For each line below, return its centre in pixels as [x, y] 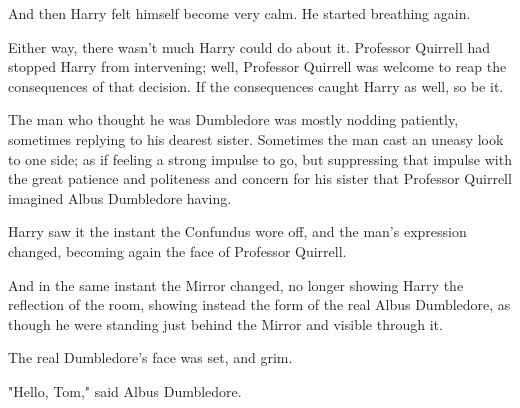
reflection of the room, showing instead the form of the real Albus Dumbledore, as [259, 304]
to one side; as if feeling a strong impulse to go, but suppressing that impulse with [260, 158]
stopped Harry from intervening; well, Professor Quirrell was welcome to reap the [257, 66]
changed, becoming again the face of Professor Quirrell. [177, 250]
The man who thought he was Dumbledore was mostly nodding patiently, [233, 119]
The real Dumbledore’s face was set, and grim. [150, 357]
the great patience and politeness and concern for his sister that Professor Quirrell [260, 178]
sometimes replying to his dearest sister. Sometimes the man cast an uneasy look [256, 138]
